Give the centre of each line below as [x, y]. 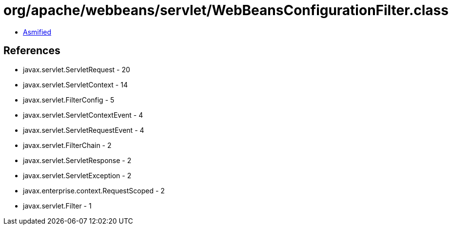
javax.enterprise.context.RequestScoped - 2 [94, 190]
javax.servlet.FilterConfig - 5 [69, 100]
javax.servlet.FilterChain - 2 [67, 145]
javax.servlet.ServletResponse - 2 [77, 160]
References [32, 51]
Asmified [37, 32]
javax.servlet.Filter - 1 [57, 206]
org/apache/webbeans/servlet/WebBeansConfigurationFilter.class [226, 10]
